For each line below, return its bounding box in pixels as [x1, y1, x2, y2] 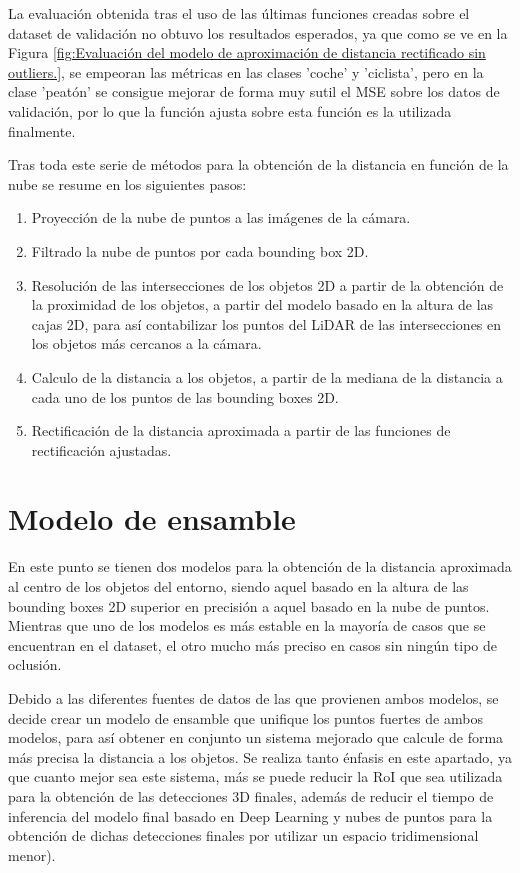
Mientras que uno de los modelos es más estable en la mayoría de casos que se [8, 615, 486, 636]
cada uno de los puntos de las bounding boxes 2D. [31, 386, 339, 407]
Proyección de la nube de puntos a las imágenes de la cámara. [31, 207, 411, 228]
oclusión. [8, 654, 62, 675]
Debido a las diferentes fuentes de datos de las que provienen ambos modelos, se [8, 687, 499, 708]
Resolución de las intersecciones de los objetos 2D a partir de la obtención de [31, 274, 504, 295]
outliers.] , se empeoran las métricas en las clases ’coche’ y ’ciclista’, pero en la [8, 61, 484, 82]
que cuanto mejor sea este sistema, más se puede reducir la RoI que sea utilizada [8, 766, 503, 787]
